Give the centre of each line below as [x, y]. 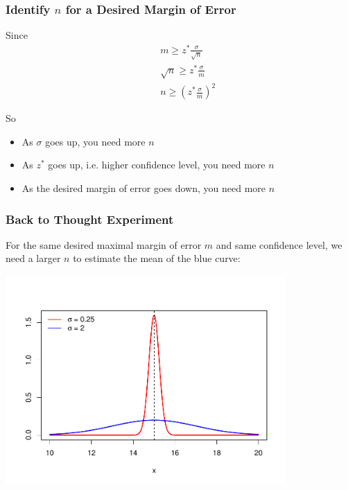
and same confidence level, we [279, 244]
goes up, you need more [95, 141]
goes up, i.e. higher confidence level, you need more [157, 165]
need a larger [33, 258]
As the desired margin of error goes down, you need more [144, 188]
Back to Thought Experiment [90, 219]
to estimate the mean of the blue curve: [157, 258]
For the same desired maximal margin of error [104, 244]
